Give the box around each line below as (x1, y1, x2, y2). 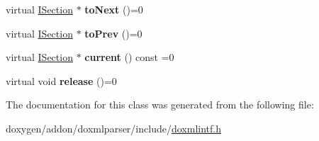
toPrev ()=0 (84, 26, 142, 40)
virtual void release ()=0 (6, 73, 117, 88)
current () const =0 (84, 50, 174, 64)
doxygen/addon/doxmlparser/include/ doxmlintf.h (6, 120, 221, 135)
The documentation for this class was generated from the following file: (6, 97, 314, 112)
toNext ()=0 (84, 2, 143, 16)
